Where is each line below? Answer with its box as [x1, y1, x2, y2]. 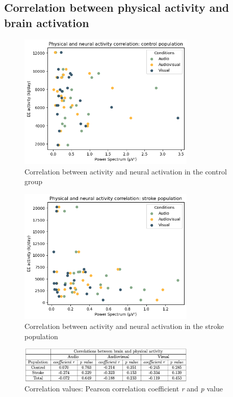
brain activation [4, 14, 89, 30]
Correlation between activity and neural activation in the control [24, 166, 227, 177]
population [24, 330, 58, 341]
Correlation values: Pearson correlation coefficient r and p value [24, 383, 223, 394]
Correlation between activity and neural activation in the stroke [24, 321, 224, 332]
